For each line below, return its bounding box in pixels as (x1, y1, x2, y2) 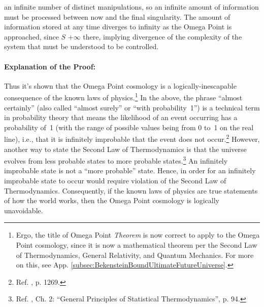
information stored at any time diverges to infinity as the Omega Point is (4, 21, 232, 32)
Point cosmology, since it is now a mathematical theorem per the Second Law (16, 240, 257, 250)
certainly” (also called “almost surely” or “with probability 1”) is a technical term (4, 102, 260, 112)
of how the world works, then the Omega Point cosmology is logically (4, 195, 219, 206)
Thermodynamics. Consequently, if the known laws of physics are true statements (4, 185, 258, 196)
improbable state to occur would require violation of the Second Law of (4, 175, 226, 186)
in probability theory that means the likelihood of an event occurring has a (4, 112, 238, 123)
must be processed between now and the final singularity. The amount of (4, 11, 230, 22)
